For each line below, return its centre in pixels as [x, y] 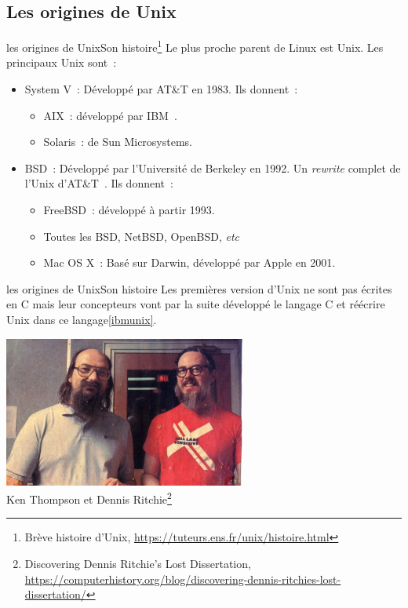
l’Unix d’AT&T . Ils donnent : [99, 183]
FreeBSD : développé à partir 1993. [129, 210]
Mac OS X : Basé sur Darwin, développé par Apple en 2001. [189, 262]
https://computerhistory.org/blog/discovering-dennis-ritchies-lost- [183, 579]
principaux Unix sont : [62, 62]
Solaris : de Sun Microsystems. [118, 142]
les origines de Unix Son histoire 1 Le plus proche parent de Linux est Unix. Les [195, 46]
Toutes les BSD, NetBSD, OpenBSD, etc [142, 236]
